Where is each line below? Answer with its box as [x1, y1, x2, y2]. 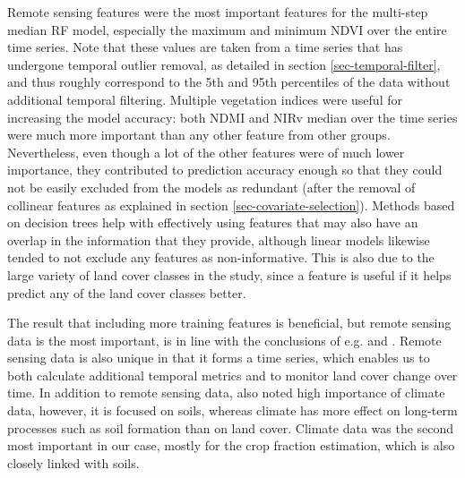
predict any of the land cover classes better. [7, 283, 246, 302]
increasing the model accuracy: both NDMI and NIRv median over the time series [7, 107, 458, 126]
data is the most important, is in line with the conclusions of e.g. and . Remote [7, 330, 442, 349]
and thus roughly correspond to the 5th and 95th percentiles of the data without [7, 73, 451, 91]
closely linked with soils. [7, 453, 140, 472]
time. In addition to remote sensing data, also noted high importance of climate [7, 383, 445, 402]
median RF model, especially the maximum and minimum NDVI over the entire [7, 20, 447, 38]
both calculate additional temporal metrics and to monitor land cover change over [7, 365, 458, 384]
